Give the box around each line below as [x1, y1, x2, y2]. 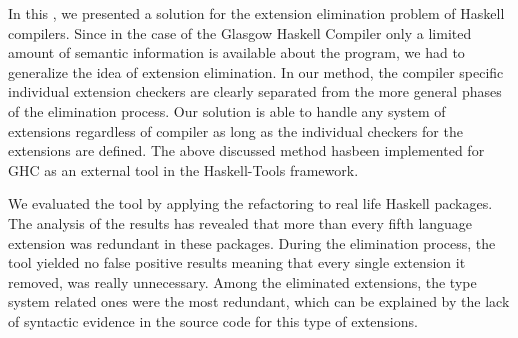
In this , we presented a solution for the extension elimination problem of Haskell [8, 3, 505, 23]
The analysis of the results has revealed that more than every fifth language [8, 212, 473, 233]
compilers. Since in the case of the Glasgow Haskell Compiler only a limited [8, 22, 472, 43]
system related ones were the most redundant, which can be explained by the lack [8, 291, 510, 312]
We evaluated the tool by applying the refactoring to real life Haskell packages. [8, 193, 493, 214]
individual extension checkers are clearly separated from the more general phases [8, 81, 502, 102]
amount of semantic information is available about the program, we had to [8, 42, 465, 63]
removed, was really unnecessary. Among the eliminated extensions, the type [8, 271, 477, 292]
